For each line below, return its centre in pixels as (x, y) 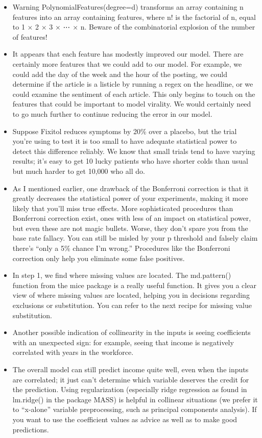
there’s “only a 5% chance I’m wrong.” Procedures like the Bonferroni (121, 248)
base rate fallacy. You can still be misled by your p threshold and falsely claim (135, 238)
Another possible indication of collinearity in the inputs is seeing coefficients (132, 332)
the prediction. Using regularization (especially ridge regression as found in (130, 389)
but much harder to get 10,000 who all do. (79, 171)
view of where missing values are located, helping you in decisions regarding (131, 295)
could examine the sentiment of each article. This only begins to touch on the (134, 94)
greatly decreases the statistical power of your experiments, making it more (130, 198)
